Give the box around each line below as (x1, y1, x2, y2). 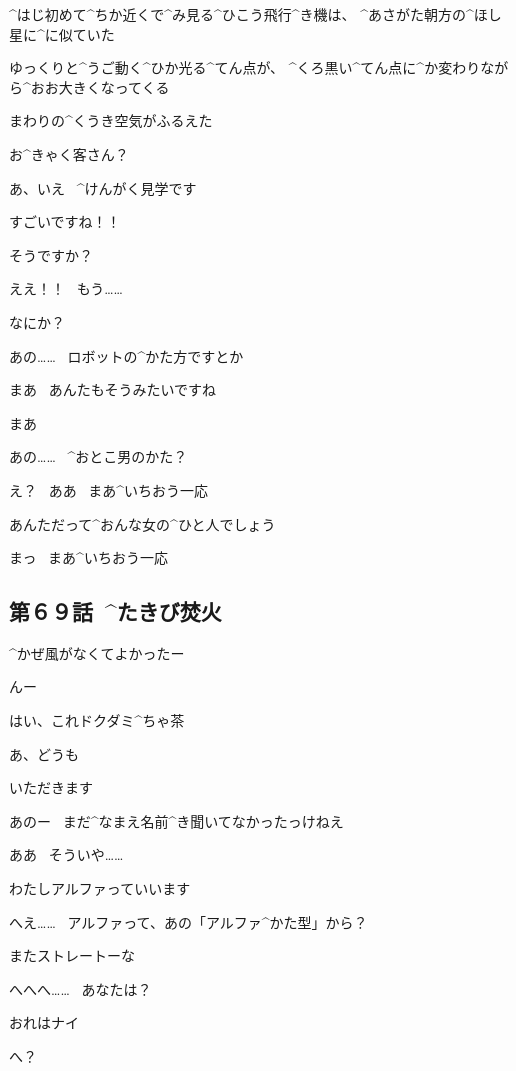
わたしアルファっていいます (9, 878, 191, 899)
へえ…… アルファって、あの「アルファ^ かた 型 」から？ (9, 911, 368, 932)
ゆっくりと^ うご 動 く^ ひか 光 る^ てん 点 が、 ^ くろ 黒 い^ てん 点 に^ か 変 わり (9, 57, 481, 78)
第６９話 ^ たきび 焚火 (9, 596, 222, 627)
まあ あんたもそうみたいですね (9, 379, 216, 400)
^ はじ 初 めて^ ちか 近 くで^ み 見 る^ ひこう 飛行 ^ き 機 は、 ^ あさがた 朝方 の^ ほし (9, 4, 502, 24)
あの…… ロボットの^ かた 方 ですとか (9, 345, 244, 366)
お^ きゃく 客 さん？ (9, 143, 129, 164)
